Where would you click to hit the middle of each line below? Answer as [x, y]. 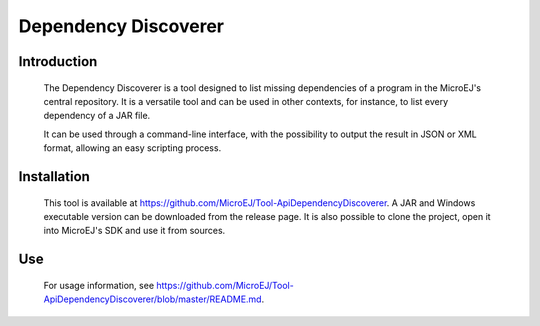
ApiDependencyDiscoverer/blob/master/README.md [152, 299]
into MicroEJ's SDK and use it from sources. [134, 231]
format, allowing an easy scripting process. [132, 148]
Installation [54, 176]
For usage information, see [99, 285]
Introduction [58, 61]
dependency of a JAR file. [97, 116]
